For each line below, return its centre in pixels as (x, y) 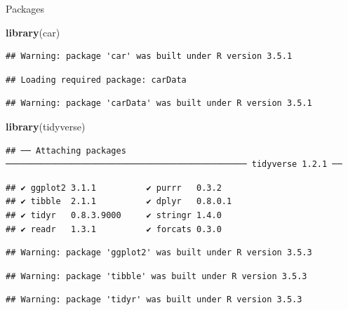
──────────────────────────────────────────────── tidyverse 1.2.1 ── (174, 164)
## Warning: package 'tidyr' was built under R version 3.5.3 (154, 300)
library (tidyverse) (46, 126)
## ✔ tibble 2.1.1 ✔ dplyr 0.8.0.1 (119, 202)
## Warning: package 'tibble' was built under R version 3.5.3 (156, 276)
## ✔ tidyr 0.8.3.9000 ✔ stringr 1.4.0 (114, 215)
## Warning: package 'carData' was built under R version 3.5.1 (159, 103)
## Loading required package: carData (96, 80)
